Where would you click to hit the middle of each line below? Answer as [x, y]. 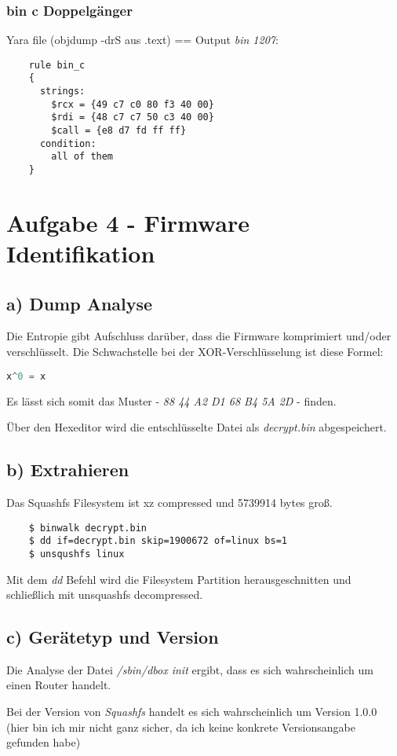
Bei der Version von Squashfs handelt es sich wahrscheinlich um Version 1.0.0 [192, 712]
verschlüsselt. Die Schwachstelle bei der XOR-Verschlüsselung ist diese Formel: [195, 352]
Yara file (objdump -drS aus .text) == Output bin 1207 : [142, 40]
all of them [82, 157]
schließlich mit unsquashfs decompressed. [105, 595]
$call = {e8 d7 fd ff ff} [119, 131]
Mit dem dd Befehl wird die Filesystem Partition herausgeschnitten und [179, 579]
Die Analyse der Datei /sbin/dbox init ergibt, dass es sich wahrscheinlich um [190, 669]
